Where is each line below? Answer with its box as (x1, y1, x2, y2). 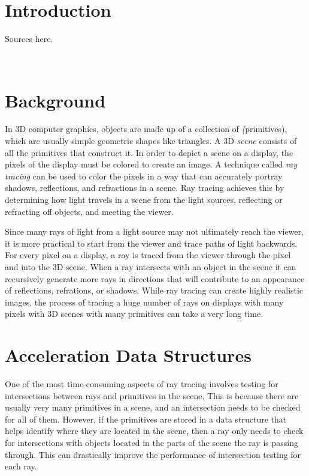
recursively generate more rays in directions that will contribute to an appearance (5, 272, 305, 285)
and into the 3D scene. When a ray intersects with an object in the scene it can (5, 260, 296, 273)
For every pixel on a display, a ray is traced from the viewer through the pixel (5, 249, 291, 261)
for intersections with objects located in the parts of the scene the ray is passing (5, 436, 298, 449)
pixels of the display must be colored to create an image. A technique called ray (5, 158, 298, 170)
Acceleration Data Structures (5, 343, 252, 367)
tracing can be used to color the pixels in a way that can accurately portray (5, 169, 283, 182)
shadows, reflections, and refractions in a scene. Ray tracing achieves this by (5, 181, 284, 194)
